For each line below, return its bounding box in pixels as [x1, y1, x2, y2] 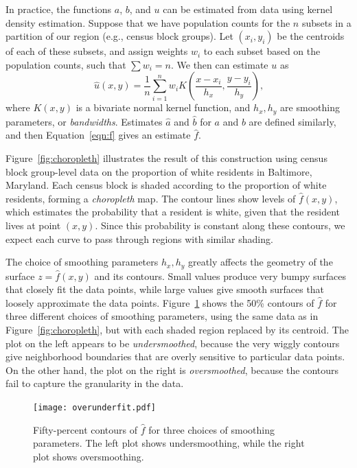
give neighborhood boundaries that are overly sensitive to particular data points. [5, 349, 345, 364]
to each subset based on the [203, 44, 321, 58]
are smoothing [280, 100, 340, 115]
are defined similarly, [249, 114, 336, 128]
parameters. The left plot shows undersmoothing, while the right [33, 436, 305, 450]
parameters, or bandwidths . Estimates [5, 114, 163, 128]
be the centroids [277, 29, 345, 43]
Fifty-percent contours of [33, 422, 138, 436]
